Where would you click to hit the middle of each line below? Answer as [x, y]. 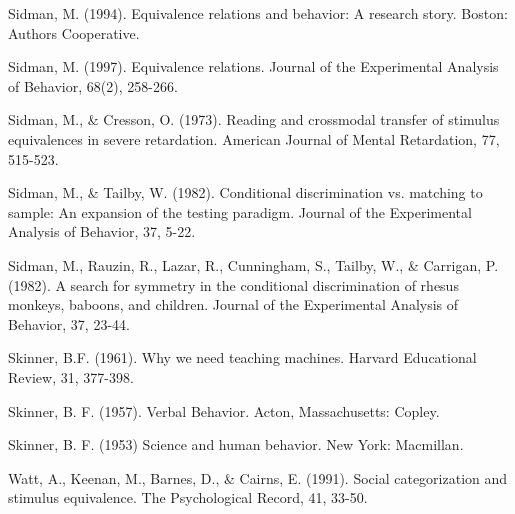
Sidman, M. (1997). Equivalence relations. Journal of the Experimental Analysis [253, 66]
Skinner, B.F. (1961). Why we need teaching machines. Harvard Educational [242, 357]
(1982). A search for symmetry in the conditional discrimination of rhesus [233, 284]
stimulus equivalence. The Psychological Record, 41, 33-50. [188, 497]
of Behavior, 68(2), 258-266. [93, 85]
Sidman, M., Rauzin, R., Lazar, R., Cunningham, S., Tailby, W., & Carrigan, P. [253, 264]
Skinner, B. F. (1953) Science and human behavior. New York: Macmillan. [236, 444]
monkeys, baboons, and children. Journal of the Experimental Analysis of [233, 304]
